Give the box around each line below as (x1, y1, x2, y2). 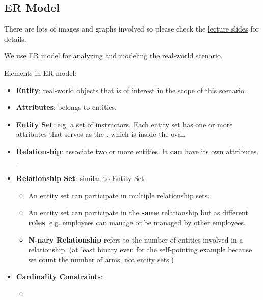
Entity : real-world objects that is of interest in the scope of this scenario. (16, 84, 246, 95)
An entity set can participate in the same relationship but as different (28, 207, 248, 218)
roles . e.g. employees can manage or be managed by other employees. (28, 217, 246, 227)
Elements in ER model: (4, 67, 77, 78)
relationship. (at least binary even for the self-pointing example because (28, 244, 252, 255)
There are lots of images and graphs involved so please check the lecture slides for (4, 23, 259, 34)
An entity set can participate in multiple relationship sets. (28, 190, 210, 200)
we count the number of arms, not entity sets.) (28, 254, 174, 264)
